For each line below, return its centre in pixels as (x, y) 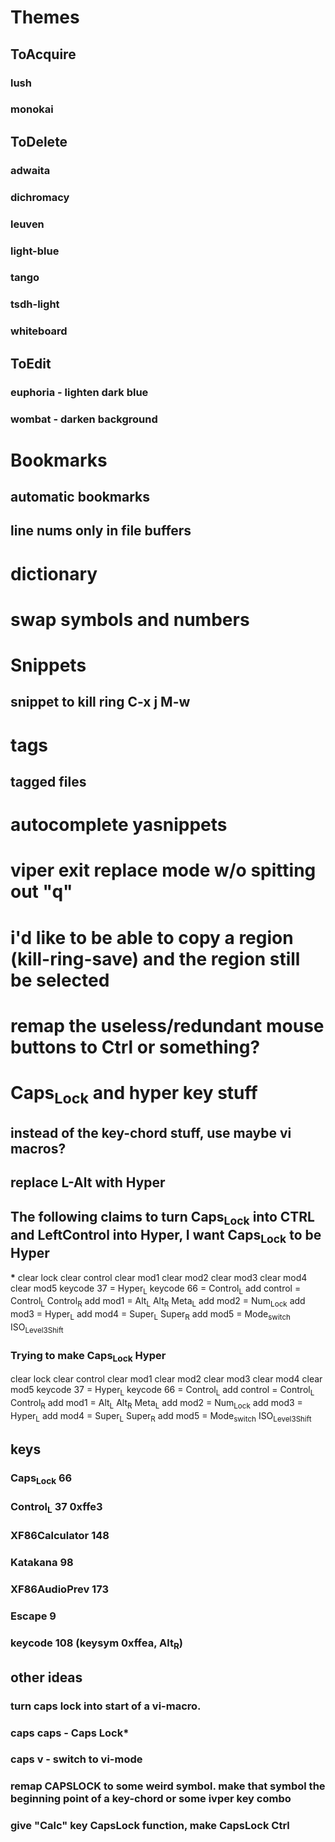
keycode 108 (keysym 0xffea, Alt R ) (97, 1644)
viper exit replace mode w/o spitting (163, 870)
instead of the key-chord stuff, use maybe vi (151, 1132)
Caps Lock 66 (41, 1479)
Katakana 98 (42, 1563)
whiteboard (39, 331)
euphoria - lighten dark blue (79, 392)
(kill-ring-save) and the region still (155, 958)
